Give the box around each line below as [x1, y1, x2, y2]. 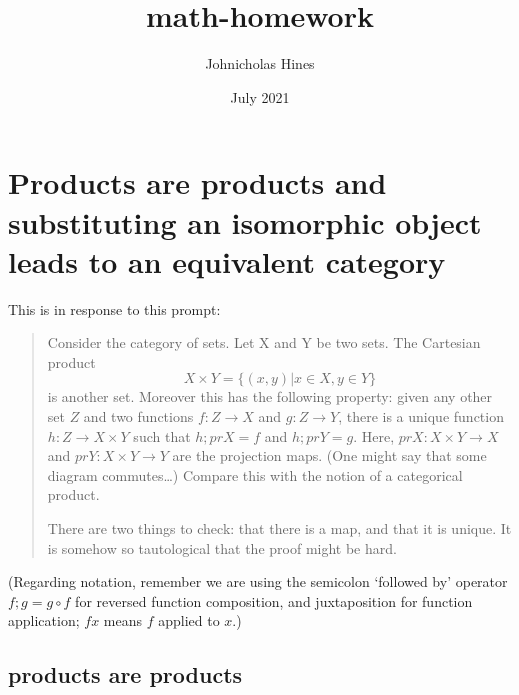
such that [133, 425, 191, 446]
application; [8, 610, 80, 631]
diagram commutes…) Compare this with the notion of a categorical [47, 464, 463, 485]
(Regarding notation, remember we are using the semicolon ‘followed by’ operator [8, 571, 508, 592]
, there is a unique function [338, 406, 504, 426]
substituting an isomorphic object [8, 201, 482, 242]
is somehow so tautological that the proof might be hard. [47, 537, 397, 558]
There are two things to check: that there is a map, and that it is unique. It [47, 517, 512, 538]
